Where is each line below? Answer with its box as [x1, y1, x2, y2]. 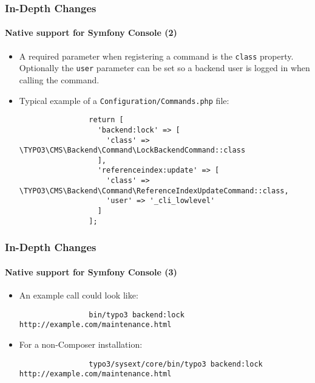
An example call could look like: [19, 289, 138, 302]
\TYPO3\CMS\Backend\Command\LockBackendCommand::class [19, 146, 246, 155]
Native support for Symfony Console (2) [5, 26, 177, 39]
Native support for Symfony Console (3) [5, 265, 177, 278]
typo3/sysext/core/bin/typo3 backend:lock [89, 359, 263, 368]
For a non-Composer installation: [19, 337, 143, 350]
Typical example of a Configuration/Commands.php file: [19, 94, 229, 106]
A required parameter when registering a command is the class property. [19, 49, 294, 62]
